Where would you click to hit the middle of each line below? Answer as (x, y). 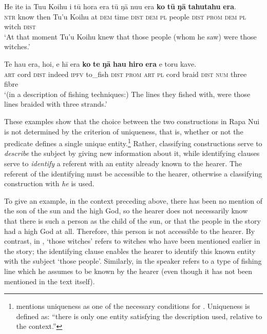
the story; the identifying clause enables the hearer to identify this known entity (130, 251)
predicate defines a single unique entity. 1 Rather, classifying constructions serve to (133, 142)
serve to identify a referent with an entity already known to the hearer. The (123, 163)
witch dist (20, 26)
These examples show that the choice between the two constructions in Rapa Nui (132, 121)
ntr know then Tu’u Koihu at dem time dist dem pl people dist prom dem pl (125, 16)
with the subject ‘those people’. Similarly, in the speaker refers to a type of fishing (133, 261)
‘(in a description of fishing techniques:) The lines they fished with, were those (127, 94)
